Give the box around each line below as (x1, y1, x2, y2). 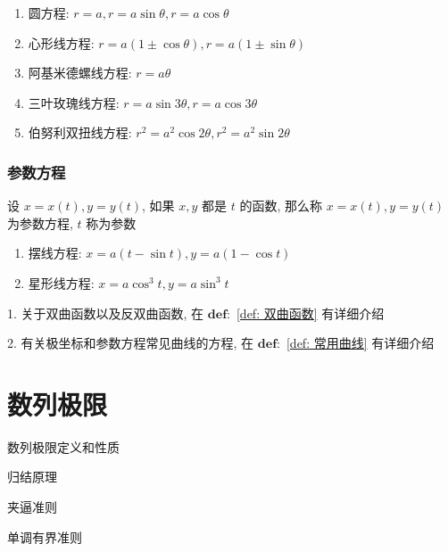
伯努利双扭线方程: (28, 123, 132, 142)
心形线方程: (28, 33, 95, 52)
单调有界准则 (7, 527, 82, 546)
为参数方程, (7, 213, 73, 232)
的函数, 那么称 (239, 196, 323, 215)
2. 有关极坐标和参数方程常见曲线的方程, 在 (7, 334, 254, 352)
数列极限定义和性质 (7, 437, 120, 456)
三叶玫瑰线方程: (28, 93, 120, 111)
